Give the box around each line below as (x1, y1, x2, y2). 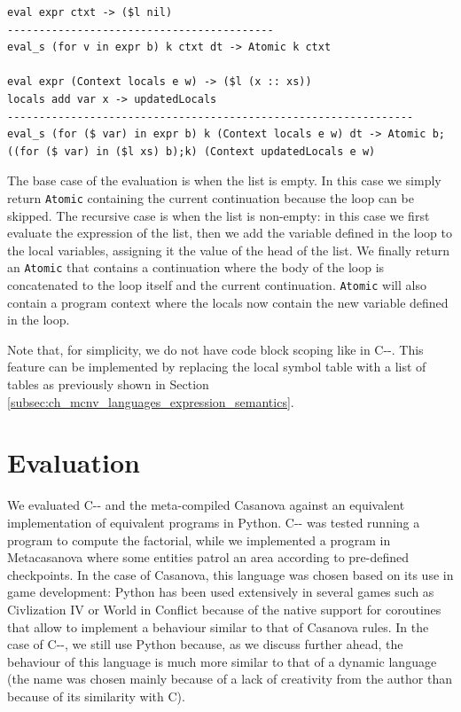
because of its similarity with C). (7, 686, 185, 705)
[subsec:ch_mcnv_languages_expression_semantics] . (7, 392, 294, 411)
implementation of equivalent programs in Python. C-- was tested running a (7, 512, 420, 531)
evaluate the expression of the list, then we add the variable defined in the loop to (7, 223, 452, 242)
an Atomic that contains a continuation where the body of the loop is (7, 258, 385, 277)
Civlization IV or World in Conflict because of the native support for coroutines (7, 599, 441, 618)
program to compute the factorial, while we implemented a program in (7, 530, 391, 549)
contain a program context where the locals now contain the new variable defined (7, 293, 449, 311)
